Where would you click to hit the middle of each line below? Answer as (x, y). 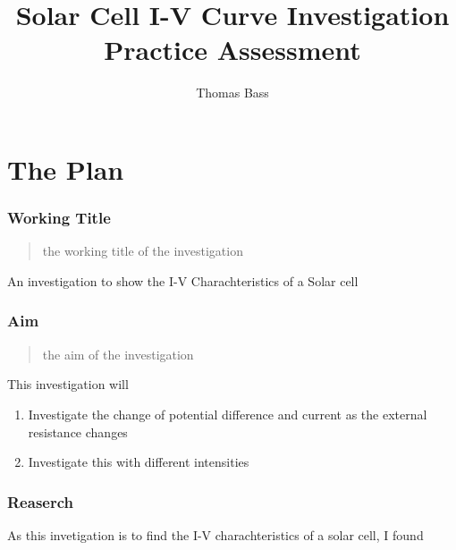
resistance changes (78, 432)
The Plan (66, 169)
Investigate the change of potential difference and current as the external (228, 414)
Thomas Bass (232, 93)
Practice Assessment (232, 50)
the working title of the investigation (143, 251)
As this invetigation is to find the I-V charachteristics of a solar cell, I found (215, 534)
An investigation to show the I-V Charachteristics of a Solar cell (183, 280)
